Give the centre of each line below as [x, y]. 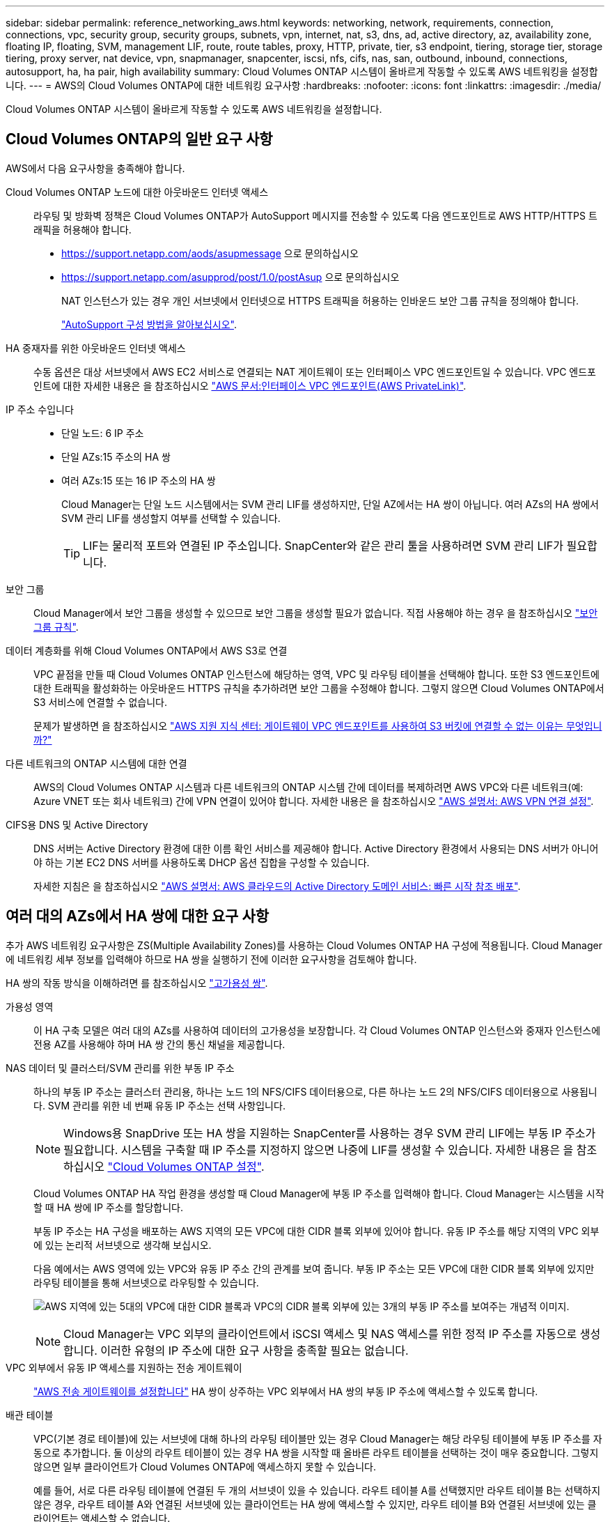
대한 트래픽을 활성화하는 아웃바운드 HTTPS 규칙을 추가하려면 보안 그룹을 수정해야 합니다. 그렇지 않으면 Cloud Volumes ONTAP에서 [319, 688]
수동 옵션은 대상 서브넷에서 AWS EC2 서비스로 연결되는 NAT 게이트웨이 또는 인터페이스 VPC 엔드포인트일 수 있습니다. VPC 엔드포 [315, 371]
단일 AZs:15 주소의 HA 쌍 [116, 456]
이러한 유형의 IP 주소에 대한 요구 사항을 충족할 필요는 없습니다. [255, 1350]
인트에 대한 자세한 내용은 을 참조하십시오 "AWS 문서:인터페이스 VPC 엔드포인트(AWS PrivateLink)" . [250, 385]
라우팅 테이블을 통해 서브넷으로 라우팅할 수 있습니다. [146, 1282]
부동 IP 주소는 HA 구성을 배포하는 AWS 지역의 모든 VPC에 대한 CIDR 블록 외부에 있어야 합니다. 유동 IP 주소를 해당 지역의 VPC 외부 [316, 1231]
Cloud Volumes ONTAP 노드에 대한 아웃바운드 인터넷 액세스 [137, 192]
